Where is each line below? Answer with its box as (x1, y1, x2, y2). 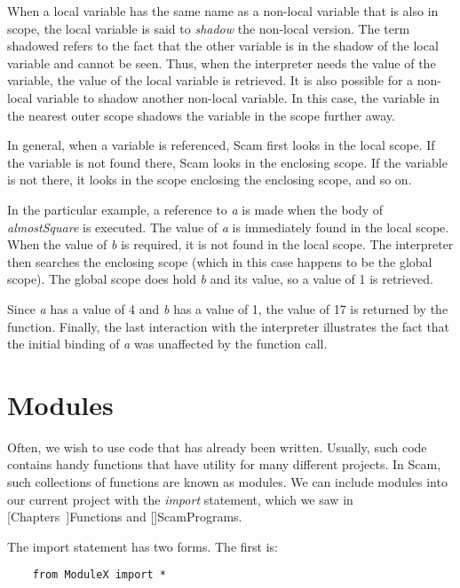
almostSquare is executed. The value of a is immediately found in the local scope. (7, 217, 449, 236)
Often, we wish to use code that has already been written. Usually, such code (7, 437, 427, 456)
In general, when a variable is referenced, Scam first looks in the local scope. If (7, 136, 435, 154)
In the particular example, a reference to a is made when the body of (7, 200, 384, 218)
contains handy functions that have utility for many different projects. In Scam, (7, 455, 441, 474)
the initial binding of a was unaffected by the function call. (7, 334, 328, 353)
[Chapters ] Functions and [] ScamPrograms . (7, 507, 242, 526)
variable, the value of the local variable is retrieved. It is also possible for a (7, 71, 414, 90)
